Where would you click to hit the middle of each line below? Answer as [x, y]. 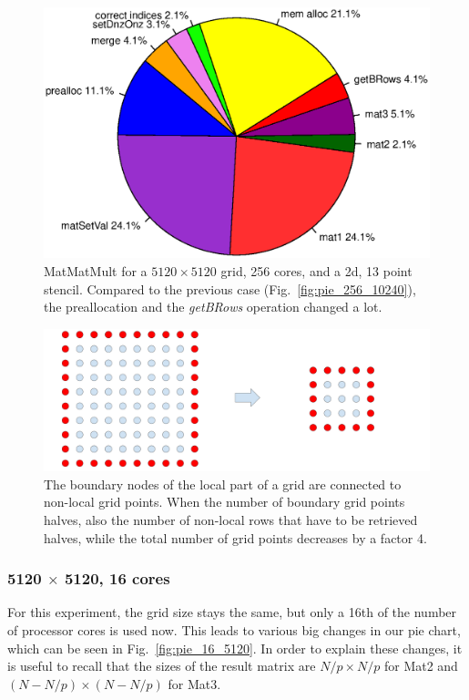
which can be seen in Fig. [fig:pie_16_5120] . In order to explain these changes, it [235, 648]
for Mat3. [194, 683]
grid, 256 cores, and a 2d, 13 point [316, 270]
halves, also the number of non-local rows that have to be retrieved [231, 520]
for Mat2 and [421, 666]
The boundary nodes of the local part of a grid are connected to [223, 484]
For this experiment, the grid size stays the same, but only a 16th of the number [232, 612]
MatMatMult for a [96, 270]
